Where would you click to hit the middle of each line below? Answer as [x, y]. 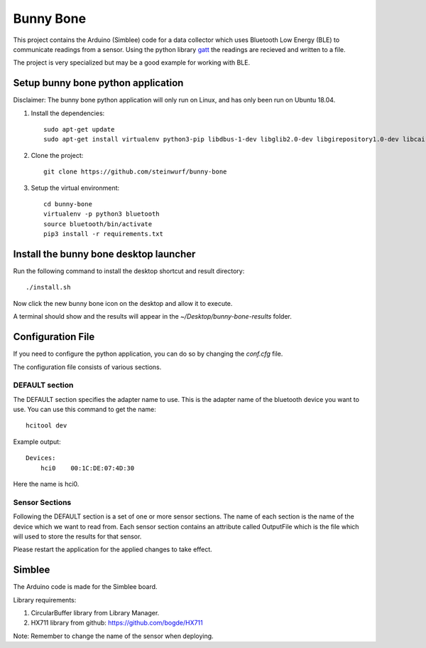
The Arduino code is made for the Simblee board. [85, 587]
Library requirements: [45, 600]
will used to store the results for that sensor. [77, 536]
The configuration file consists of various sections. [87, 367]
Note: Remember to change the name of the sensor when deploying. [113, 636]
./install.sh [48, 287]
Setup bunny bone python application [98, 83]
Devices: [41, 458]
